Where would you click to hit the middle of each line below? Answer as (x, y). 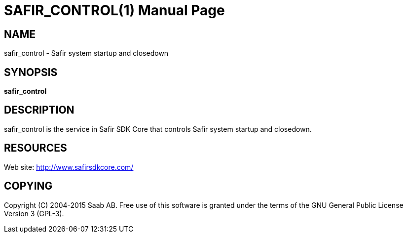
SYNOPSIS (31, 72)
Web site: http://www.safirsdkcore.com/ (69, 167)
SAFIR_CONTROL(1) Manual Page (114, 10)
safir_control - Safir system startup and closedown (86, 53)
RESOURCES (36, 148)
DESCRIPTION (39, 110)
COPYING (28, 186)
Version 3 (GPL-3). (34, 213)
